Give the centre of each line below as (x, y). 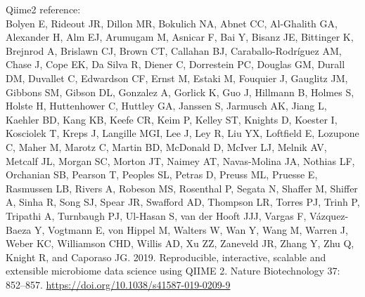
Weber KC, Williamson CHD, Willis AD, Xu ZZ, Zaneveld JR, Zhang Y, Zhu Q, (180, 243)
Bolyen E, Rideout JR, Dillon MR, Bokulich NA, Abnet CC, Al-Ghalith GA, (172, 23)
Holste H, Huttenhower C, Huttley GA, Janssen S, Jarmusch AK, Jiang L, (166, 106)
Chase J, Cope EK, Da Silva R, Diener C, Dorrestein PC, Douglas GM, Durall (175, 64)
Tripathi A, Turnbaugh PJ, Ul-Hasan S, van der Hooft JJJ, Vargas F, (156, 215)
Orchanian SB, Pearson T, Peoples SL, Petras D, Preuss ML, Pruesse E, (162, 174)
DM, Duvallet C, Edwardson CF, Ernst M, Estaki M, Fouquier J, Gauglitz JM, (177, 78)
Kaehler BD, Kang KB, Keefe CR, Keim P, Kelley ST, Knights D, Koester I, (172, 119)
